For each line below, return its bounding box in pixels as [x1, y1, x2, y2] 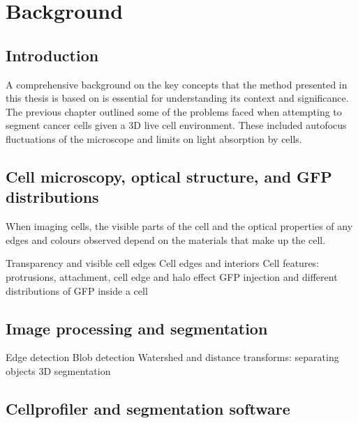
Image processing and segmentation [6, 317, 268, 339]
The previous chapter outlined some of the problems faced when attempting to [6, 104, 342, 118]
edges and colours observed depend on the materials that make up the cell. [6, 232, 326, 247]
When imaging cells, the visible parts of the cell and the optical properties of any [6, 219, 353, 233]
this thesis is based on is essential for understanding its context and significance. [6, 91, 349, 105]
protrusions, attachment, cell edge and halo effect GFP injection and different [6, 269, 338, 284]
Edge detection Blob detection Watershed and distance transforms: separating [6, 350, 339, 364]
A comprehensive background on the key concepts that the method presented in [6, 77, 348, 91]
